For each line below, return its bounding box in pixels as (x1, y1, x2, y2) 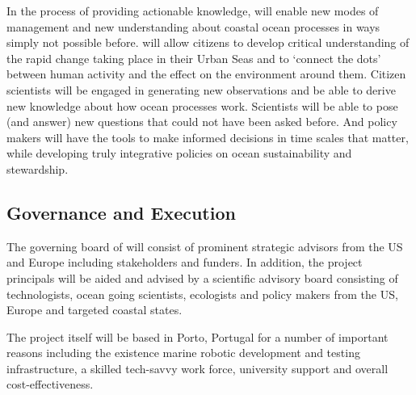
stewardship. (6, 160, 69, 177)
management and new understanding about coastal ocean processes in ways (6, 18, 380, 35)
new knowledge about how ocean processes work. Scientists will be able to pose (6, 97, 398, 114)
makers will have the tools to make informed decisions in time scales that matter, (6, 128, 409, 145)
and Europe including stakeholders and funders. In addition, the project (6, 254, 363, 271)
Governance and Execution (6, 200, 236, 225)
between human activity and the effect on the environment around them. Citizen (6, 65, 406, 82)
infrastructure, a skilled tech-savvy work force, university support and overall (6, 359, 389, 376)
